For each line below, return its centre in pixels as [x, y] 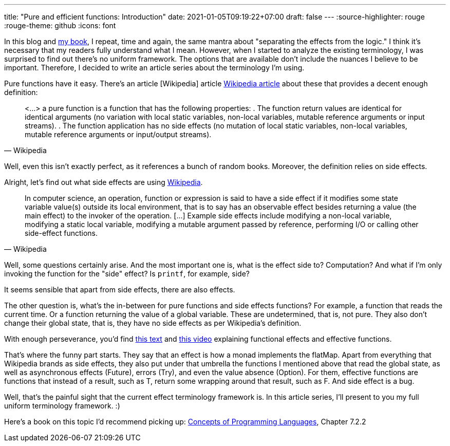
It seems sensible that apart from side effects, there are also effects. [120, 290]
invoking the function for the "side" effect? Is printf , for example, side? [127, 274]
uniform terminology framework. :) [62, 406]
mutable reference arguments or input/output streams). [118, 134]
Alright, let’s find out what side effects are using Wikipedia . [104, 182]
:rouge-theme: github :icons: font [60, 25]
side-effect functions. [61, 233]
